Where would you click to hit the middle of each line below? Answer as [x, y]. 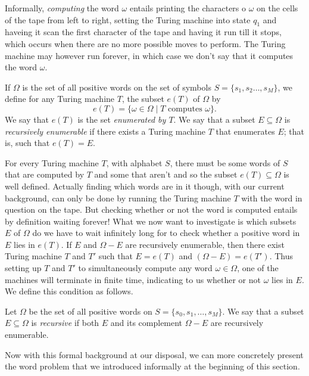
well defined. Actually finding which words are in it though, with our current [145, 186]
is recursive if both [65, 323]
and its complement [146, 323]
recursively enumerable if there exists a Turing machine [105, 131]
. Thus [281, 256]
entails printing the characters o [188, 8]
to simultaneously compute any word [145, 268]
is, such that [27, 143]
